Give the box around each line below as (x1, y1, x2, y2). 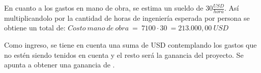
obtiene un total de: (4, 22, 66, 33)
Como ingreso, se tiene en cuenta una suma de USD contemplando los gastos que (4, 40, 257, 50)
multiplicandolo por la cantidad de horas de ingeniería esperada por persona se (4, 12, 250, 23)
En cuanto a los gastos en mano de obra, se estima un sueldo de (4, 3, 204, 13)
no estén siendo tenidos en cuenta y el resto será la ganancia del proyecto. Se (4, 49, 244, 60)
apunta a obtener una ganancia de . (4, 59, 115, 70)
